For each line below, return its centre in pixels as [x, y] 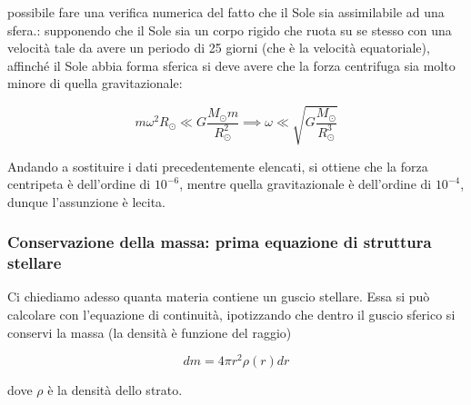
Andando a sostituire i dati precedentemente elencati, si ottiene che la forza [218, 166]
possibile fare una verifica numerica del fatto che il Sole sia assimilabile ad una [226, 12]
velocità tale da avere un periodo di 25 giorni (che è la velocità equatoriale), [219, 48]
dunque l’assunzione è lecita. [86, 201]
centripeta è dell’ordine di [79, 184]
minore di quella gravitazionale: [95, 83]
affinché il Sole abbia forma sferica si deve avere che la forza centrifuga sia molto [231, 65]
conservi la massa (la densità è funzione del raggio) [150, 332]
